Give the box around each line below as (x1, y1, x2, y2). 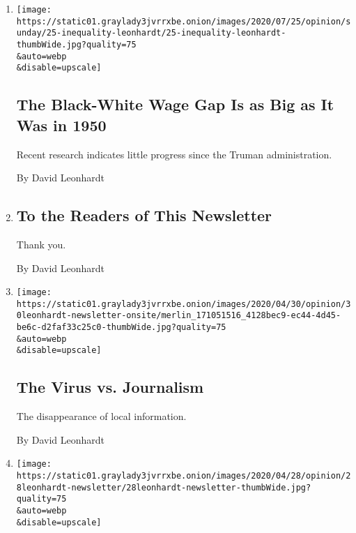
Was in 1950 (16, 114, 107, 135)
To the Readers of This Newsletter (16, 204, 272, 226)
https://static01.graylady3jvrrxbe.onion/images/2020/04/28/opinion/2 (16, 471, 351, 481)
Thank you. (16, 237, 66, 251)
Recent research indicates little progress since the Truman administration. (16, 147, 332, 161)
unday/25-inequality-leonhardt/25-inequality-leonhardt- (16, 28, 286, 38)
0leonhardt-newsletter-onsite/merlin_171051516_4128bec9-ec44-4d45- (16, 310, 341, 321)
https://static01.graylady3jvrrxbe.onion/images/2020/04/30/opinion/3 (16, 299, 351, 309)
